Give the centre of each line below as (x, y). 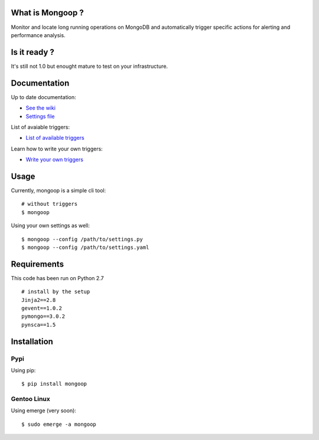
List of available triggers (55, 138)
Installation (32, 341)
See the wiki (41, 108)
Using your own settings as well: (50, 226)
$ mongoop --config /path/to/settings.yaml (85, 247)
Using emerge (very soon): (44, 411)
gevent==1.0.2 (42, 308)
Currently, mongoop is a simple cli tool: (58, 190)
